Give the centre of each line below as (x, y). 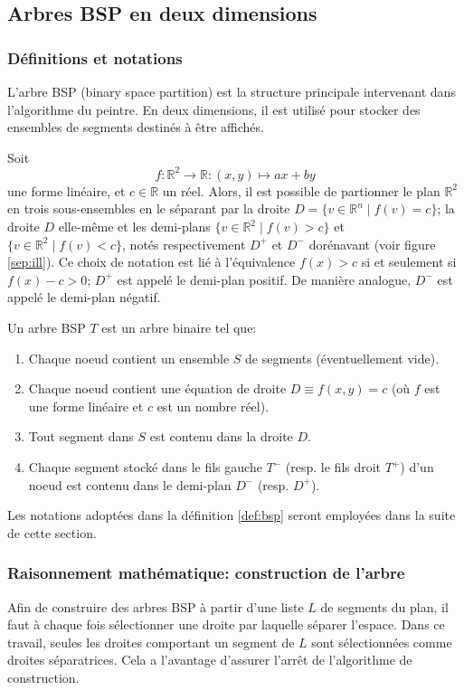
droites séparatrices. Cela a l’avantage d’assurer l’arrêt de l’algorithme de (210, 660)
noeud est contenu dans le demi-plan (130, 484)
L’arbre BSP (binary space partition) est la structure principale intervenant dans (232, 91)
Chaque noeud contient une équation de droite (157, 388)
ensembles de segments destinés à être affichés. (136, 127)
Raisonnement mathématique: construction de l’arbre (206, 573)
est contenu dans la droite (221, 436)
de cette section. (52, 532)
